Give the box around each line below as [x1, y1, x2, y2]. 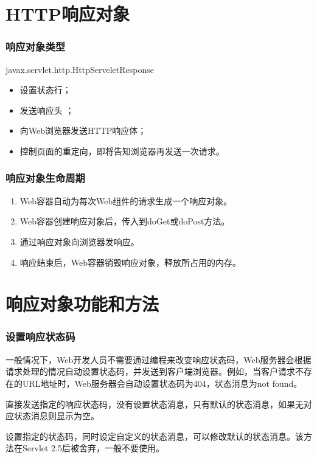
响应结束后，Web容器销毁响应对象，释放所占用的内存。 [19, 255, 242, 268]
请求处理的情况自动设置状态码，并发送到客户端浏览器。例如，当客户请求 [5, 365, 295, 378]
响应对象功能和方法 [5, 291, 159, 316]
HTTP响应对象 [5, 1, 130, 26]
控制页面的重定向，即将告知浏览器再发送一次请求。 [19, 144, 225, 157]
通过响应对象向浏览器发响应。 [19, 235, 139, 248]
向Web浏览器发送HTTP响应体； [19, 124, 147, 137]
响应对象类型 [5, 39, 66, 54]
